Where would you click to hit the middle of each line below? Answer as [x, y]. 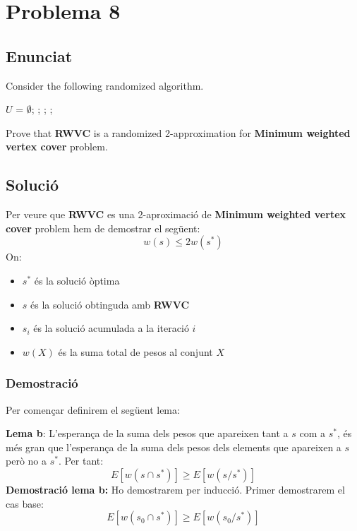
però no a [26, 461]
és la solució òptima [77, 280]
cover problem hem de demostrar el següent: [103, 228]
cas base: [25, 503]
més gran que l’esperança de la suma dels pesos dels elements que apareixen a [174, 447]
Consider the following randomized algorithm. [105, 85]
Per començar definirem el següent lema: [93, 409]
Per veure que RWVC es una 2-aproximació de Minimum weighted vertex [176, 214]
